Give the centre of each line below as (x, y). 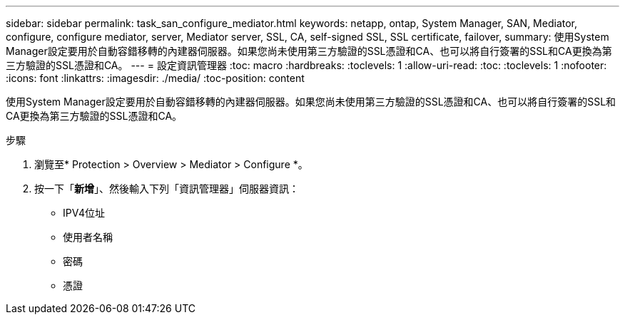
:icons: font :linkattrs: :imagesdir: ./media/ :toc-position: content (155, 78)
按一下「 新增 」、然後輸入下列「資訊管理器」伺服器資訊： (167, 189)
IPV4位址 (84, 213)
